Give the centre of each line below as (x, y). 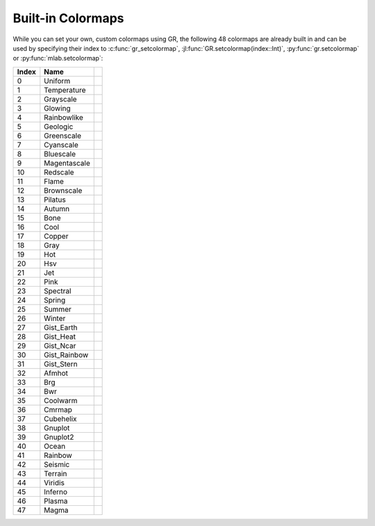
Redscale (59, 172)
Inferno (56, 492)
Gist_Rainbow (66, 355)
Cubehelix (60, 419)
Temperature (65, 90)
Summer (58, 309)
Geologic (59, 127)
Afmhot (56, 373)
